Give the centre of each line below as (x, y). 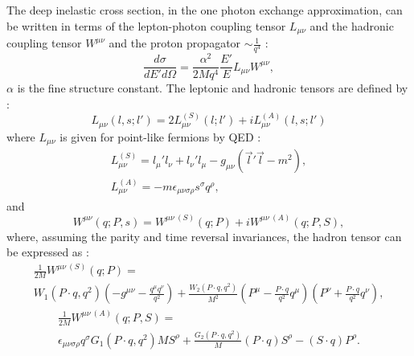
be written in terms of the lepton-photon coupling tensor (146, 25)
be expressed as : (48, 252)
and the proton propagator (175, 43)
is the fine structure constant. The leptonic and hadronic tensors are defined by (213, 88)
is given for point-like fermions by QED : (160, 136)
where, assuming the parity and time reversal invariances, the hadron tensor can (204, 236)
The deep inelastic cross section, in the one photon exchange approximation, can (205, 10)
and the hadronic (352, 25)
